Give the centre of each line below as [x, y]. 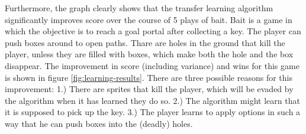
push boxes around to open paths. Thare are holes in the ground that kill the [145, 42]
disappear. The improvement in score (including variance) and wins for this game [152, 65]
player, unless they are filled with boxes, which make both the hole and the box [149, 54]
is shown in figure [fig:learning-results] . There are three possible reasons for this [149, 77]
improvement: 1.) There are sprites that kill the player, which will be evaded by [149, 89]
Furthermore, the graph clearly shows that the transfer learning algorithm [139, 8]
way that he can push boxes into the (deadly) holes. [99, 123]
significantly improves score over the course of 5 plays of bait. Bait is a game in [149, 19]
